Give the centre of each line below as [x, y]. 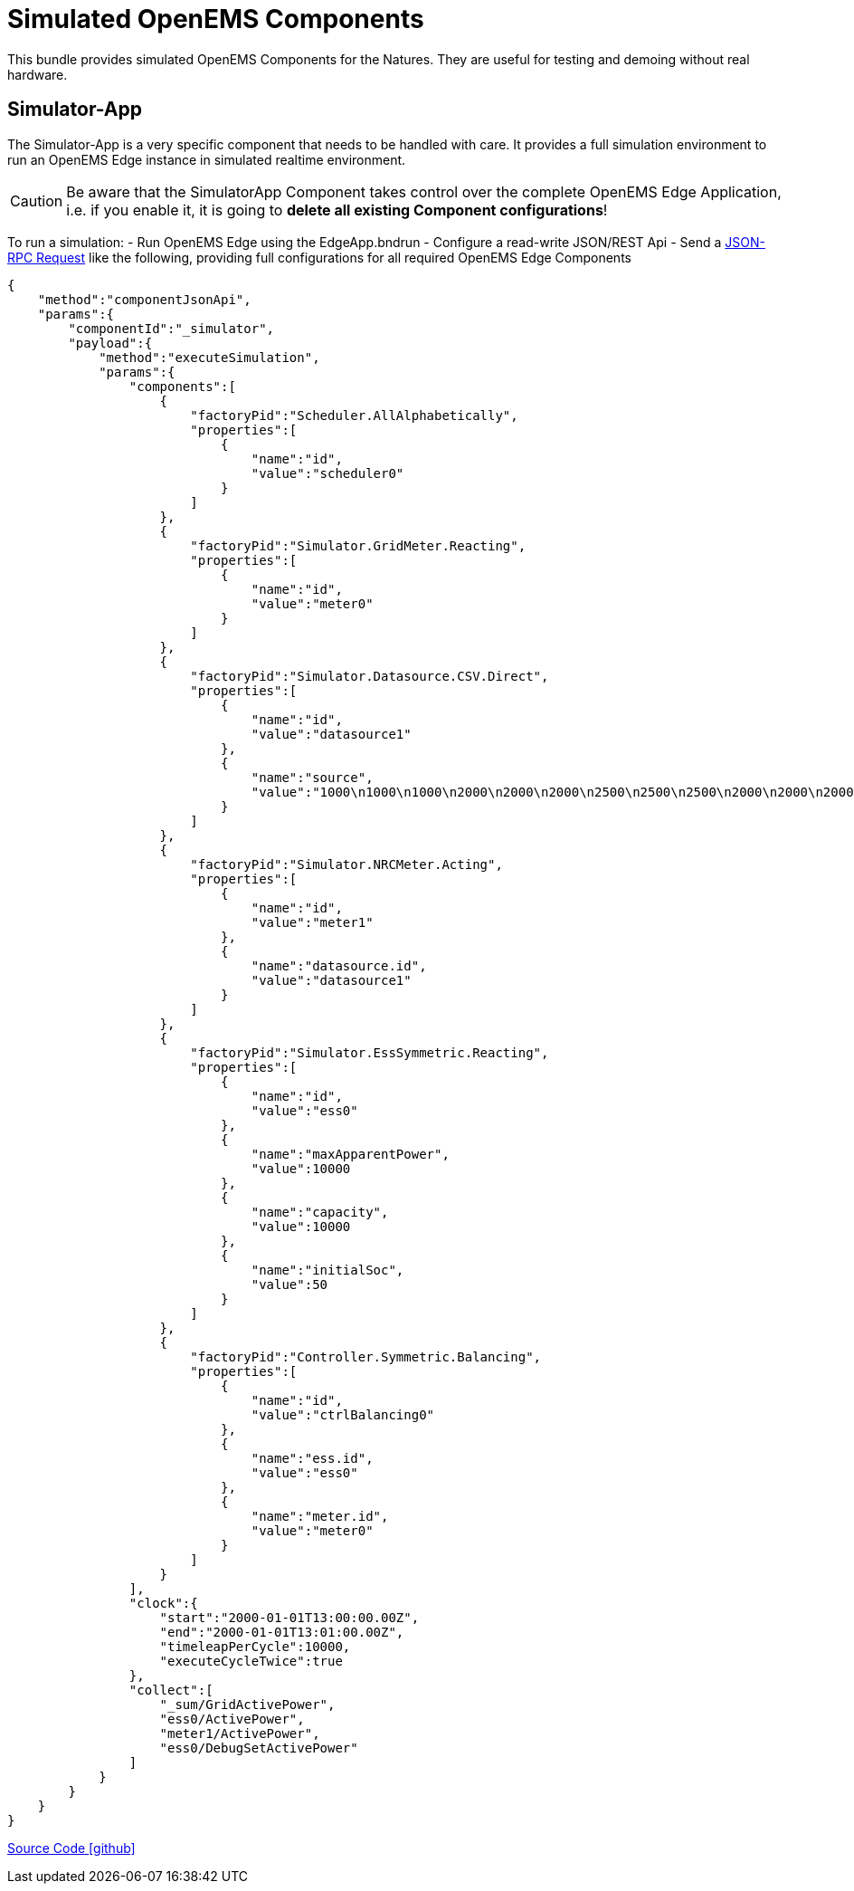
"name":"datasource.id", [339, 965]
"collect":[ [171, 1690]
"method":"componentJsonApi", [144, 299]
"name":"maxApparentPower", [350, 1154]
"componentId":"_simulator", [171, 328]
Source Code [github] [71, 1848]
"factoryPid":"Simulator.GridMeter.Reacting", [358, 545]
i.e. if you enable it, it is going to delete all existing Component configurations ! [337, 210]
